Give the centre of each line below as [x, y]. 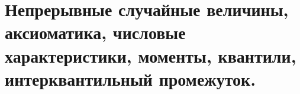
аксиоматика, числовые [95, 32]
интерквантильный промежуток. [130, 78]
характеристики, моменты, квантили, [151, 55]
